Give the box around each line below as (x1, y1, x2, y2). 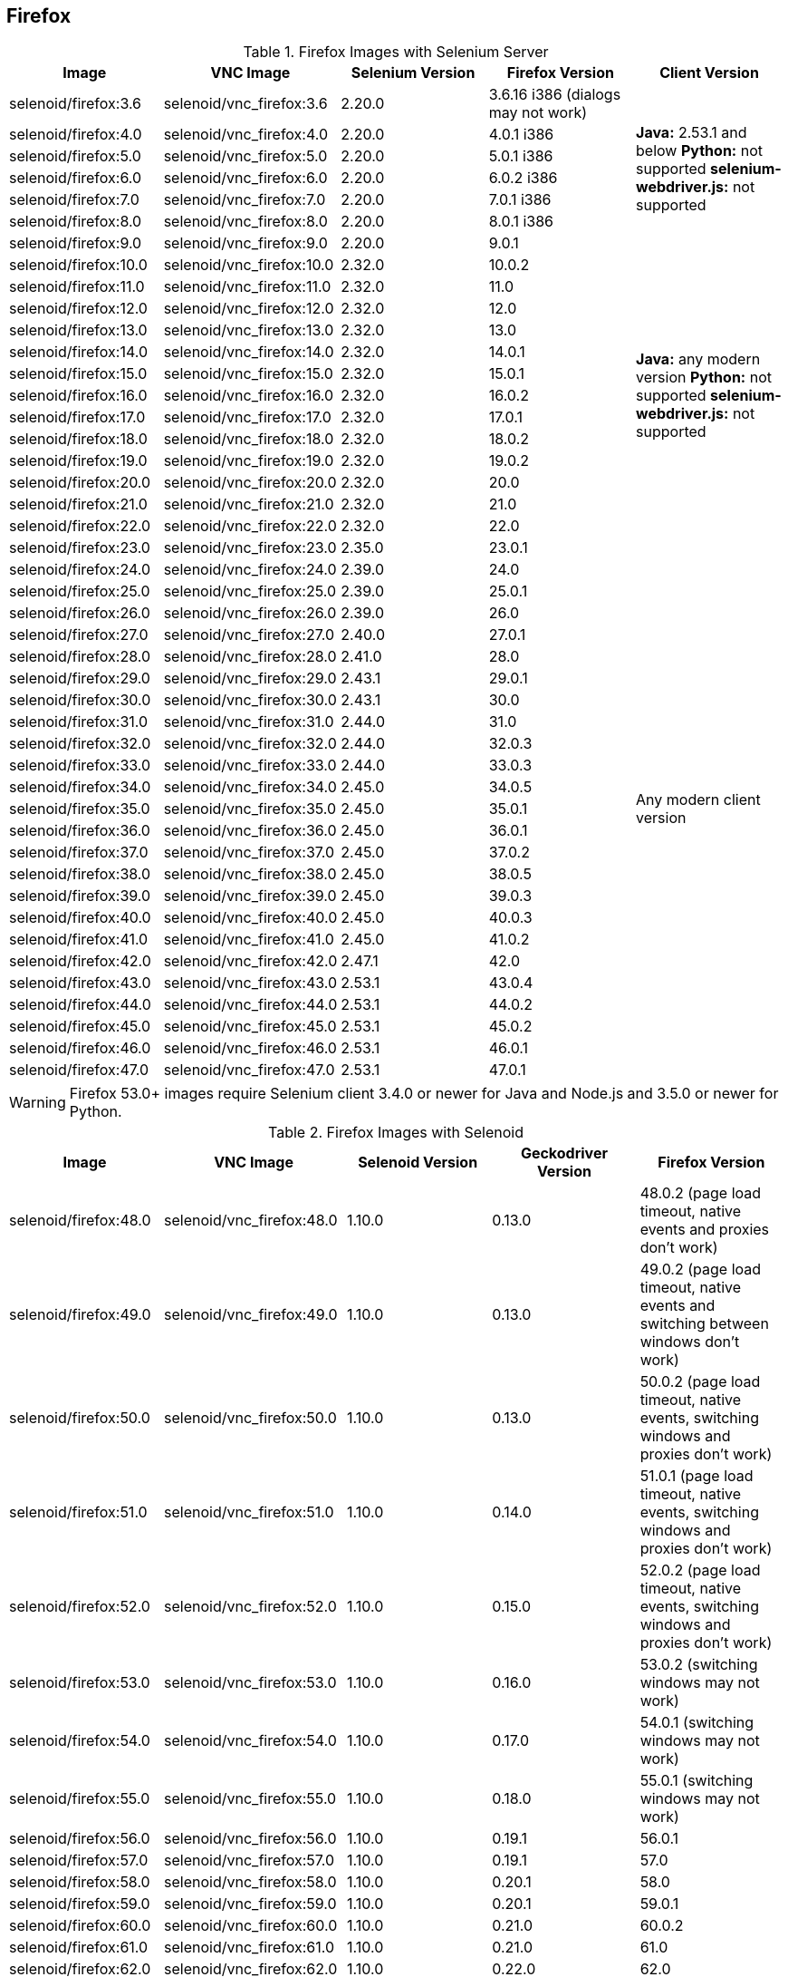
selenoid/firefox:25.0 (9, 582, 150, 601)
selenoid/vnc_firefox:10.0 (163, 256, 334, 275)
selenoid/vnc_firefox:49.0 (164, 1305, 338, 1324)
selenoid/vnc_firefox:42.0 (163, 952, 338, 971)
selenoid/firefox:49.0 (9, 1305, 151, 1324)
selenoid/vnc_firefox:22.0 (163, 517, 337, 536)
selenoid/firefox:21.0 (9, 495, 148, 514)
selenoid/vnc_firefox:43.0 (163, 974, 338, 993)
